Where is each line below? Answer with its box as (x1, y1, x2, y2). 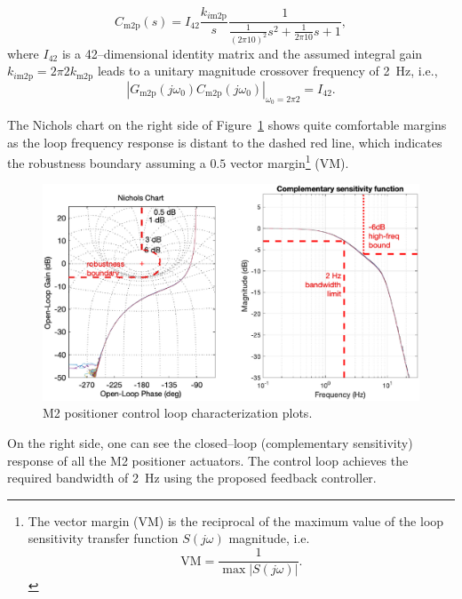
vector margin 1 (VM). (229, 151, 349, 172)
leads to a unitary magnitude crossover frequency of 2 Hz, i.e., (97, 61, 438, 80)
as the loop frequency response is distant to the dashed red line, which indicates (7, 132, 442, 151)
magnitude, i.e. (228, 529, 310, 547)
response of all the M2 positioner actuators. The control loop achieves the (7, 451, 409, 469)
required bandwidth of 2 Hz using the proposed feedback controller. (7, 468, 377, 487)
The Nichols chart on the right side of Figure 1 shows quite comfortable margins (7, 115, 447, 133)
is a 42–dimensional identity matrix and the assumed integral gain (61, 44, 423, 62)
